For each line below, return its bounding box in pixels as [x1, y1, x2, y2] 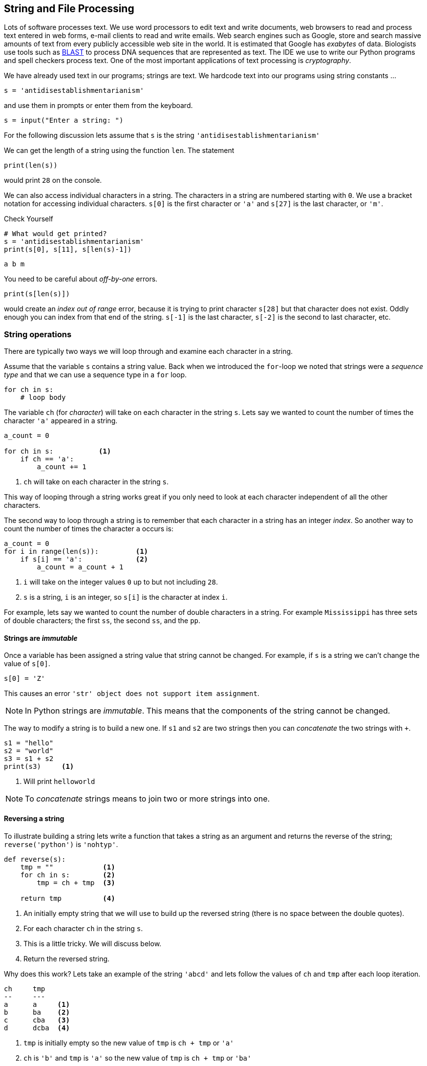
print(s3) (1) [4, 762, 74, 771]
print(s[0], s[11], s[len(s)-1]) [4, 245, 132, 254]
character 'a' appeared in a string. [4, 416, 118, 425]
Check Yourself [4, 215, 53, 223]
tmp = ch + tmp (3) [37, 878, 115, 887]
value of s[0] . [4, 659, 50, 668]
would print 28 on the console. [4, 176, 102, 185]
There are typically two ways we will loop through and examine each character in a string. [4, 347, 293, 356]
